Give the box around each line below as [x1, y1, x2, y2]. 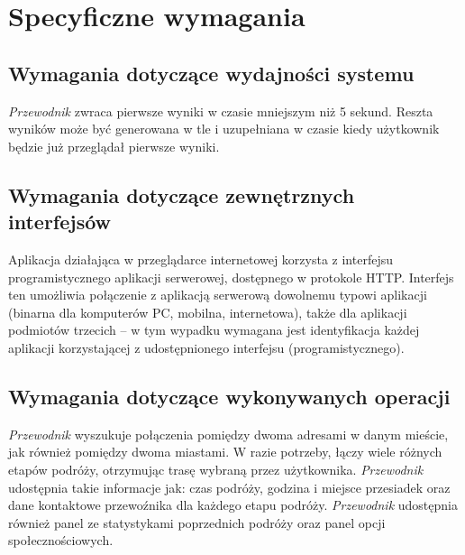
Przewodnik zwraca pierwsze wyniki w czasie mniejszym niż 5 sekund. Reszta [8, 101, 433, 120]
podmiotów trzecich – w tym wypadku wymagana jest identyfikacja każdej [8, 320, 420, 339]
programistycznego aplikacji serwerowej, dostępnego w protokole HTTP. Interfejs [8, 267, 454, 286]
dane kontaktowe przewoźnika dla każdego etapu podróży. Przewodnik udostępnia [8, 495, 458, 514]
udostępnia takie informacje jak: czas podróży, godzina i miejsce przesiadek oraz [8, 477, 451, 496]
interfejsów [8, 208, 112, 236]
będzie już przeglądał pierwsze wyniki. [8, 136, 220, 155]
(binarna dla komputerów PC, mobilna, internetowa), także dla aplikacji [8, 302, 407, 321]
